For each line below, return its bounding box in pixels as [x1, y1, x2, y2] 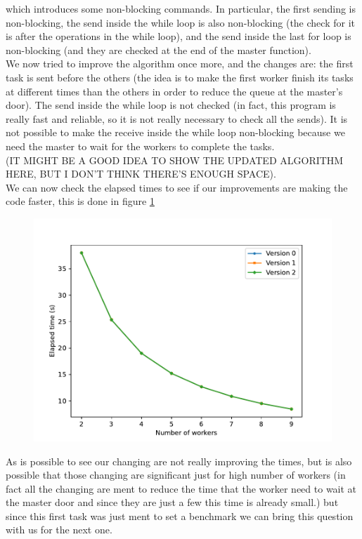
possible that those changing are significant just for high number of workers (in [6, 467, 346, 482]
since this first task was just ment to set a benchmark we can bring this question [6, 508, 354, 523]
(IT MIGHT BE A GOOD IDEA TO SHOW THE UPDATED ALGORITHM [6, 152, 344, 167]
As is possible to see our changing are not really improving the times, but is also [6, 453, 352, 468]
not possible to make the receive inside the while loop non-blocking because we [6, 125, 345, 140]
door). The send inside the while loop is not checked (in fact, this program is [6, 98, 336, 112]
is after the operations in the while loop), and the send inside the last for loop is [6, 29, 351, 44]
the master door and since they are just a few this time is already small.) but [6, 495, 339, 510]
